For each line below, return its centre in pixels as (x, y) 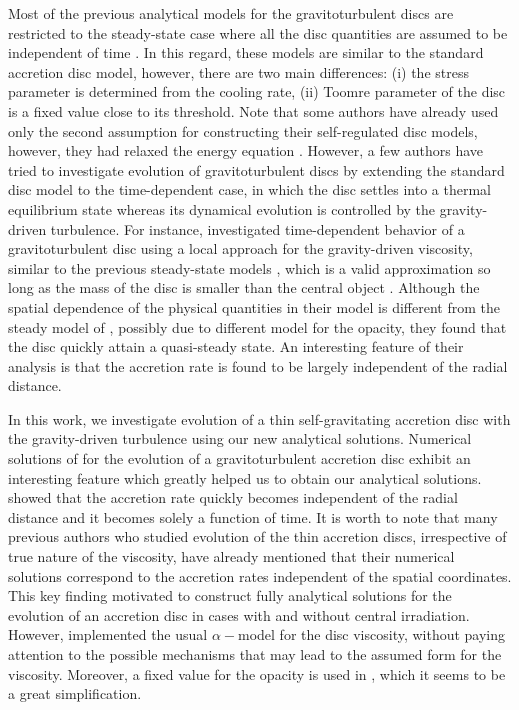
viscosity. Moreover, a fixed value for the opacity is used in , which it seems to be (257, 673)
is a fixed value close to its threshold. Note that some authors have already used (253, 110)
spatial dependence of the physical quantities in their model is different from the (254, 306)
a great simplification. (75, 693)
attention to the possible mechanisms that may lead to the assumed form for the (255, 654)
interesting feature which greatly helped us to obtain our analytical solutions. (245, 477)
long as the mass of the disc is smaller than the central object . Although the (244, 287)
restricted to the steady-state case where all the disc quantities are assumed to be (258, 32)
